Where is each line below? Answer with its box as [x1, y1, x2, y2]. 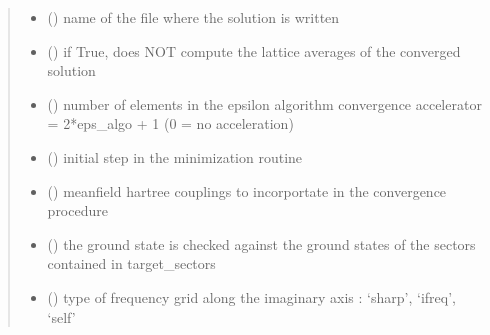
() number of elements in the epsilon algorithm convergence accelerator [47, 93, 482, 114]
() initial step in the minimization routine [47, 146, 303, 167]
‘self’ [47, 306, 76, 327]
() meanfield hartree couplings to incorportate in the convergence [47, 180, 447, 201]
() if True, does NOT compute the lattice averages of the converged [47, 40, 461, 61]
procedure [47, 200, 108, 221]
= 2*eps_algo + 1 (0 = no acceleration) [47, 113, 294, 134]
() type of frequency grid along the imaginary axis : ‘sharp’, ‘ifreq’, [47, 286, 456, 307]
